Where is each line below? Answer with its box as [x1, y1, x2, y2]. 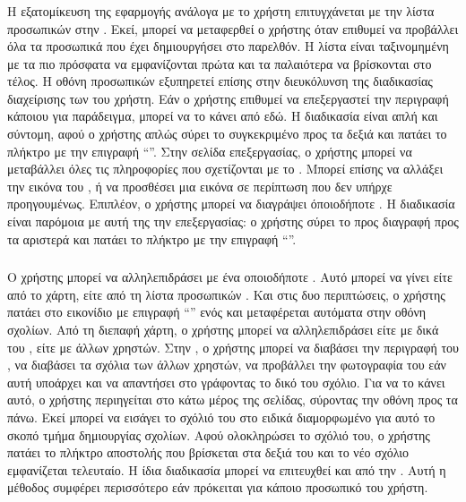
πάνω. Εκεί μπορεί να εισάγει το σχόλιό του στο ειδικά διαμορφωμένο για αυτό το [7, 407, 436, 426]
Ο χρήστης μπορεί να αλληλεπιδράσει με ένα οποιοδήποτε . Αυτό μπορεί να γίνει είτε [7, 268, 453, 286]
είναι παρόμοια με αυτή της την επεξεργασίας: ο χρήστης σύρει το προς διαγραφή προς [7, 212, 459, 231]
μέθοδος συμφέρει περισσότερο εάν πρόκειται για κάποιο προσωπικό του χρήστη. [7, 478, 428, 497]
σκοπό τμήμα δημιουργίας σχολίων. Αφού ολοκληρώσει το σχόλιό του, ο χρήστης [7, 425, 430, 444]
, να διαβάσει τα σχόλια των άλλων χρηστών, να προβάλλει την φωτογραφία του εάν [7, 355, 446, 374]
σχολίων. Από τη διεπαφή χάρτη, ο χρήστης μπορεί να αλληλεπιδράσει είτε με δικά [7, 319, 439, 338]
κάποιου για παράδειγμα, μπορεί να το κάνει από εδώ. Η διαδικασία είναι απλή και [7, 106, 438, 125]
